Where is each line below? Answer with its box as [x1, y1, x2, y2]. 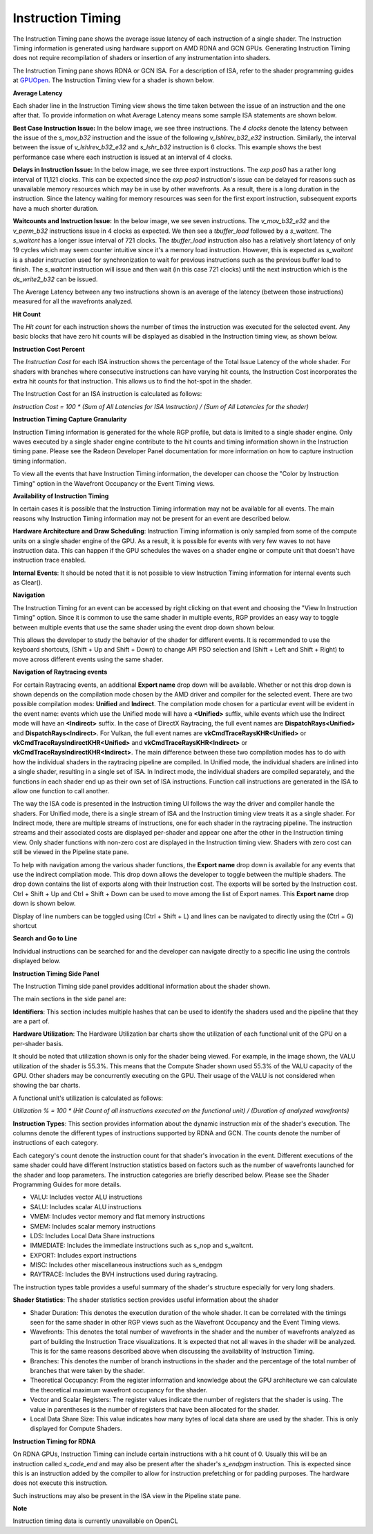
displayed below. [12, 957, 61, 965]
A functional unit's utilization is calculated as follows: [12, 1094, 164, 1102]
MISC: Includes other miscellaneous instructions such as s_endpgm [30, 1261, 222, 1269]
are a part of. [12, 1017, 50, 1025]
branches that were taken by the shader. [30, 1366, 145, 1374]
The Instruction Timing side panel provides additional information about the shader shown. [12, 982, 271, 990]
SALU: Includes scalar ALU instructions [30, 1202, 142, 1211]
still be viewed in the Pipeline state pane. [12, 848, 129, 856]
